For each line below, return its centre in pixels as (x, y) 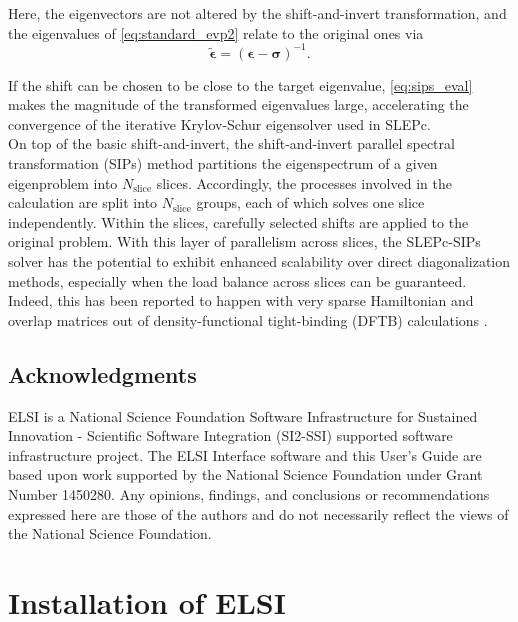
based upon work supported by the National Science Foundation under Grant (245, 474)
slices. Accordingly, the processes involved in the (304, 182)
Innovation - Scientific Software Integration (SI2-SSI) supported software (230, 435)
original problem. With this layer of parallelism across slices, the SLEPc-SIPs (244, 241)
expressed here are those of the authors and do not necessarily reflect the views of (258, 513)
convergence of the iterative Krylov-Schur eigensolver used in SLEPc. (219, 123)
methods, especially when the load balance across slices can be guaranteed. (237, 280)
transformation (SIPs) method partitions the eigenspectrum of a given (223, 163)
